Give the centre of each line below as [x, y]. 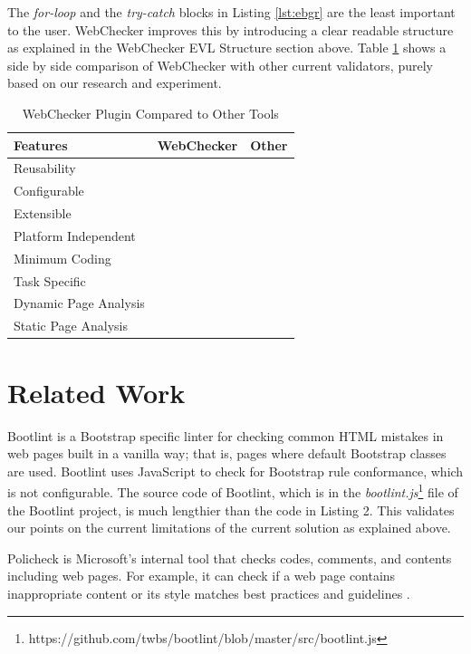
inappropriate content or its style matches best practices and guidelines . [209, 593]
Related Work [96, 392]
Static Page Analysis [71, 326]
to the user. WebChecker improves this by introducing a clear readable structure [231, 29]
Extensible [43, 213]
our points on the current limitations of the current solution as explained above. [229, 528]
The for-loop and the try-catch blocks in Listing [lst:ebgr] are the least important [231, 12]
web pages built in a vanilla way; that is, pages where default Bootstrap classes [227, 453]
